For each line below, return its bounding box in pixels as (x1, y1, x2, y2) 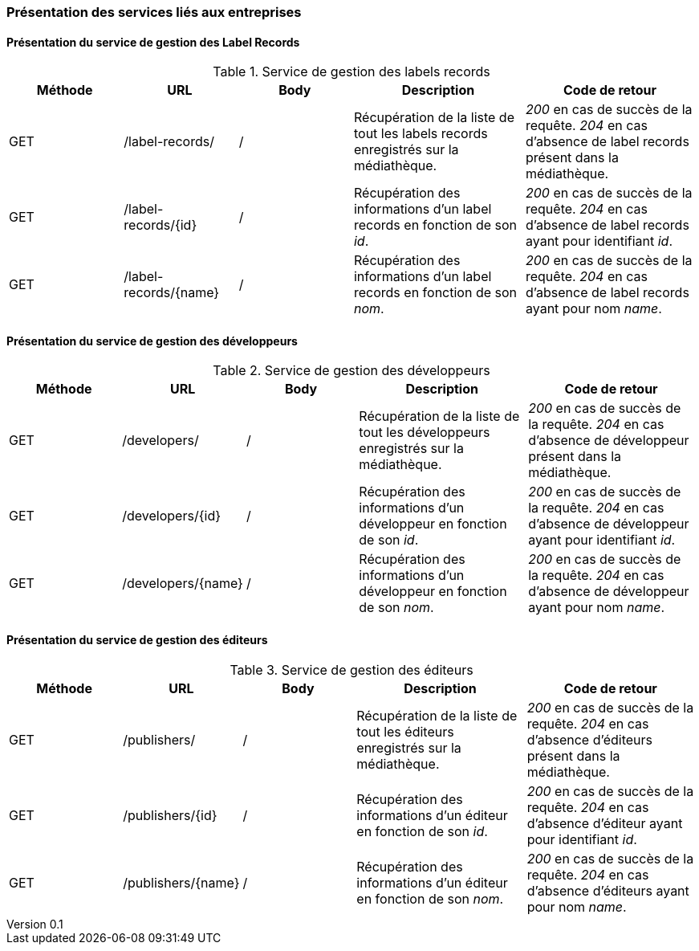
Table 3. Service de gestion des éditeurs (230, 661, 473, 678)
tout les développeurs (359, 424, 490, 441)
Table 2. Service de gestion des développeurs (213, 362, 490, 379)
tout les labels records (353, 125, 488, 142)
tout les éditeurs (356, 723, 454, 740)
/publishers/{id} (123, 806, 217, 823)
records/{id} (124, 217, 197, 234)
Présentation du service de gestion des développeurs (6, 333, 298, 348)
